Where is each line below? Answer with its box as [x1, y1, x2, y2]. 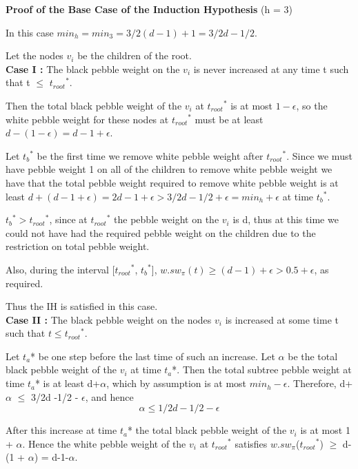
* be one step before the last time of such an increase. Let [30, 348, 275, 363]
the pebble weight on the [114, 212, 219, 227]
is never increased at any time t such [193, 61, 349, 76]
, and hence [85, 389, 134, 404]
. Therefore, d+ [287, 376, 353, 390]
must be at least [195, 112, 263, 126]
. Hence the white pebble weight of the [22, 436, 186, 450]
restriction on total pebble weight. [6, 239, 150, 253]
